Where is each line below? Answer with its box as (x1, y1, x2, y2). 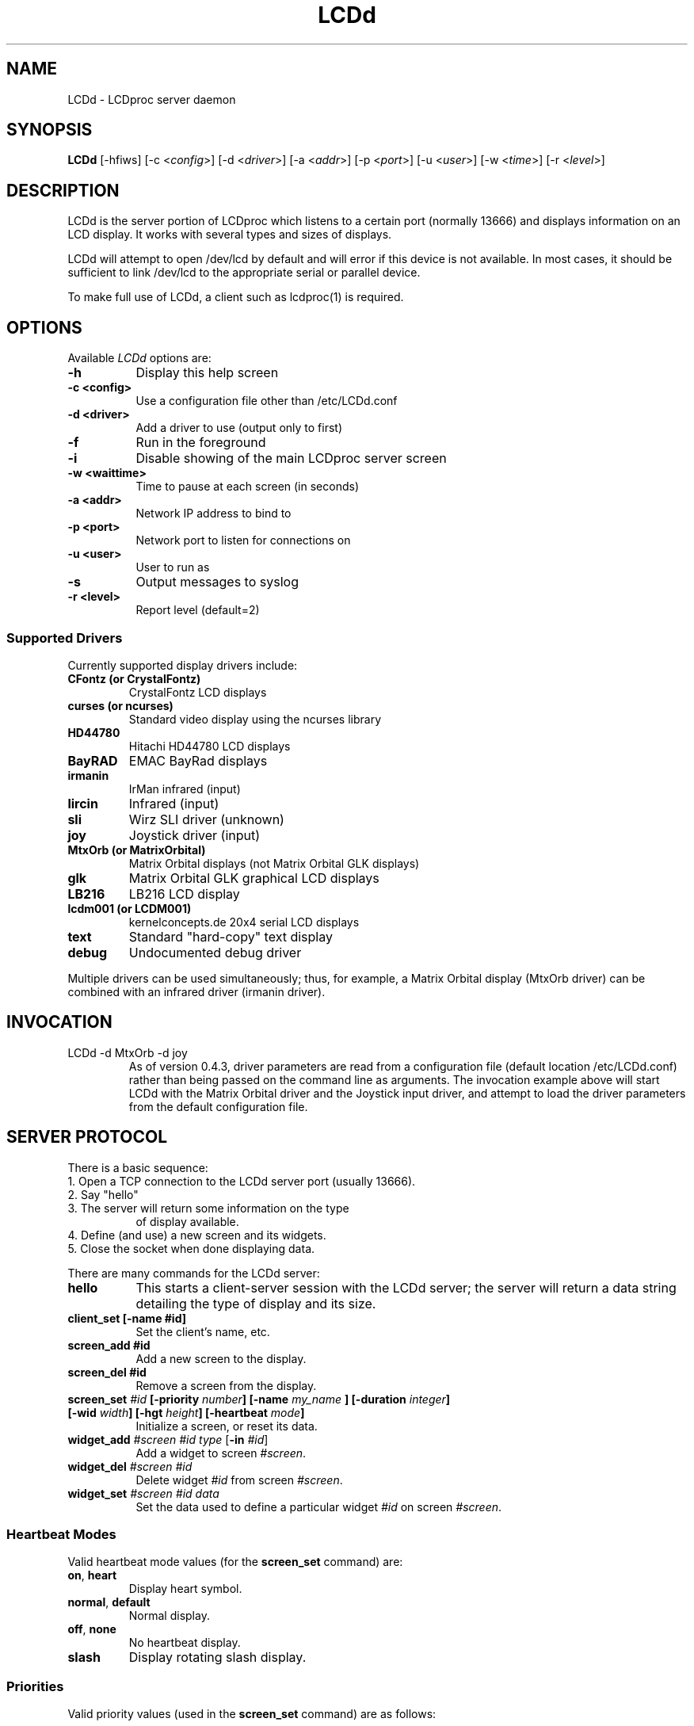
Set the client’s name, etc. (135, 1324, 270, 1338)
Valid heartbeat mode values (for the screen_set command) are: (67, 1555, 403, 1569)
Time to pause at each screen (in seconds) (135, 479, 359, 494)
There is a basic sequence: (67, 1160, 208, 1174)
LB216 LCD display (128, 885, 240, 902)
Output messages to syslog (135, 574, 299, 590)
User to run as (135, 560, 210, 575)
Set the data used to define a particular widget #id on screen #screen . (135, 1499, 502, 1514)
